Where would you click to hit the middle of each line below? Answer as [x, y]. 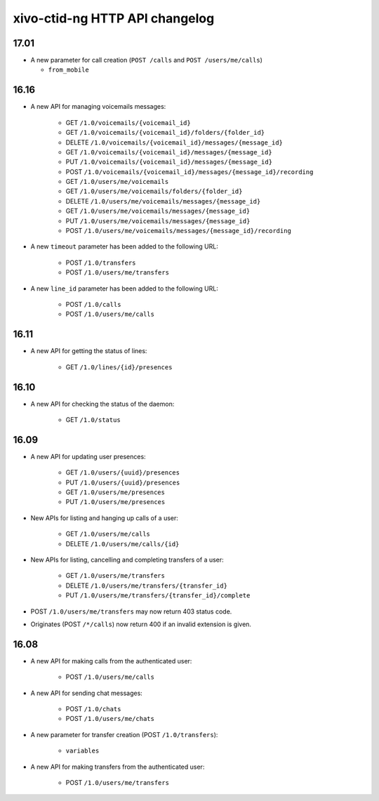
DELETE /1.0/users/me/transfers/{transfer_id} [147, 585]
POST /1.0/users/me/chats [110, 719]
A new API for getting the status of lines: [89, 351]
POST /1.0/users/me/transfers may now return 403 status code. [131, 611]
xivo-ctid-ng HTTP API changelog [114, 18]
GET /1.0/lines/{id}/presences [119, 367]
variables [82, 751]
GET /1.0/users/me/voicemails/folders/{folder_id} [154, 191]
